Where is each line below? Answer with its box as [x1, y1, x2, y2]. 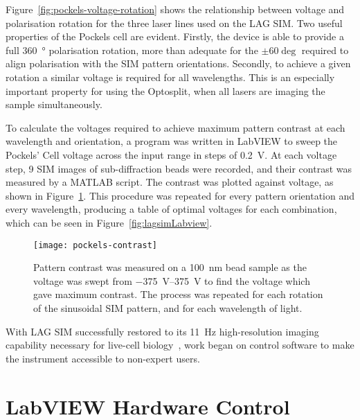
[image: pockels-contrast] [33, 240, 157, 250]
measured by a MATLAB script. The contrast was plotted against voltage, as [6, 175, 334, 189]
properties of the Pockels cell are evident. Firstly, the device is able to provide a [6, 29, 344, 44]
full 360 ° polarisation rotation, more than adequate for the [6, 42, 258, 57]
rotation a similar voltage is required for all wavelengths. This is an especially [6, 69, 335, 84]
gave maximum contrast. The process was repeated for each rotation [33, 287, 323, 301]
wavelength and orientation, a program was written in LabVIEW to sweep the [6, 134, 338, 148]
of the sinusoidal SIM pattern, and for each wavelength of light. [33, 300, 303, 315]
